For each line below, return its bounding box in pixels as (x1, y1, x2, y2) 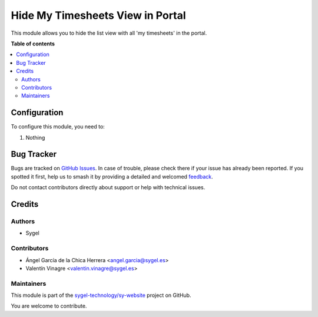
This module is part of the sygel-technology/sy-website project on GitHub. (11, 292, 191, 299)
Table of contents (11, 40, 55, 47)
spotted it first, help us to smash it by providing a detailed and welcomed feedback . (11, 173, 213, 180)
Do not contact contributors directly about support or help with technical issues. (11, 184, 206, 191)
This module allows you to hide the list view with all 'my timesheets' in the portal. (11, 29, 207, 37)
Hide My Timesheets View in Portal (11, 9, 186, 22)
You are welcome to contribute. (11, 302, 87, 309)
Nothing (25, 134, 45, 141)
